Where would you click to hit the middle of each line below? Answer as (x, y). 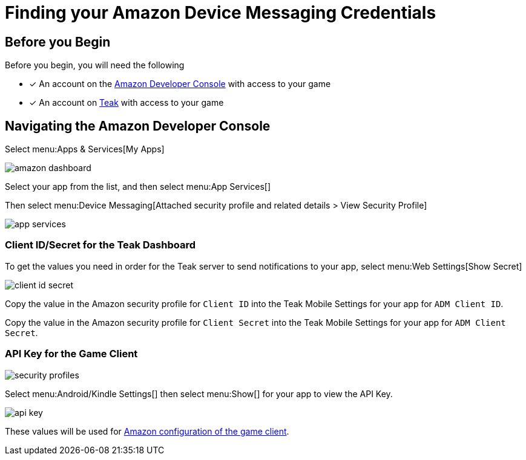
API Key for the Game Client (71, 354)
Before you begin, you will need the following (95, 65)
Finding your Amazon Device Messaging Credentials (221, 13)
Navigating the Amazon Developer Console (138, 126)
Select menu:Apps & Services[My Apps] (85, 149)
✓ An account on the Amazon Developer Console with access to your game (180, 84)
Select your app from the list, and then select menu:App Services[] (138, 187)
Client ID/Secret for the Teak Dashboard (100, 245)
